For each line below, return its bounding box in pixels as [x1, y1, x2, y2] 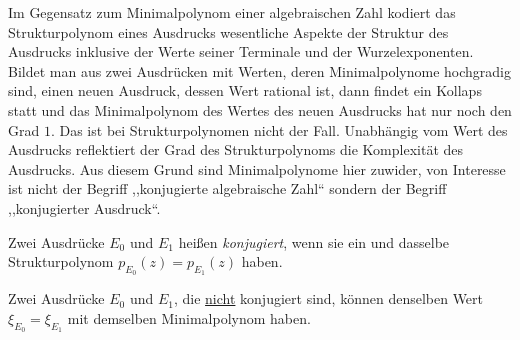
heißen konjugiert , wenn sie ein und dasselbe [178, 231, 450, 252]
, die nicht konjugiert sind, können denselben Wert [173, 288, 484, 309]
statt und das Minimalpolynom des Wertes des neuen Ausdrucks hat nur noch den [8, 99, 512, 120]
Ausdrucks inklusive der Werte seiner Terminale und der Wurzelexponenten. [8, 41, 474, 62]
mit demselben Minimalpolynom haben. [67, 307, 311, 328]
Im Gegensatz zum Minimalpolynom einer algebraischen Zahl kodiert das [8, 2, 456, 22]
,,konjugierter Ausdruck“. [8, 197, 161, 218]
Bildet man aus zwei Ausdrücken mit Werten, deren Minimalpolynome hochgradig [8, 60, 511, 81]
